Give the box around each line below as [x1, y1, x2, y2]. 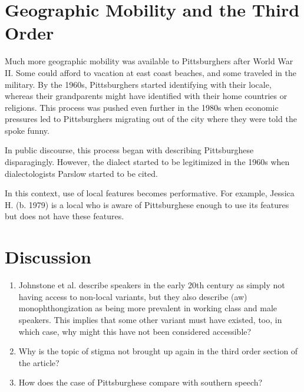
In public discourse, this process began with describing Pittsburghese [5, 144, 254, 156]
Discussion [5, 245, 91, 269]
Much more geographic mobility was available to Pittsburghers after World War [5, 55, 293, 67]
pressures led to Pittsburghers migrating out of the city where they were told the [5, 113, 297, 125]
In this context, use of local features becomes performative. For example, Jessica [5, 187, 295, 199]
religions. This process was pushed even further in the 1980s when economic [5, 101, 279, 113]
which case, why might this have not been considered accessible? [18, 325, 252, 337]
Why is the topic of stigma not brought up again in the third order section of [18, 345, 298, 357]
